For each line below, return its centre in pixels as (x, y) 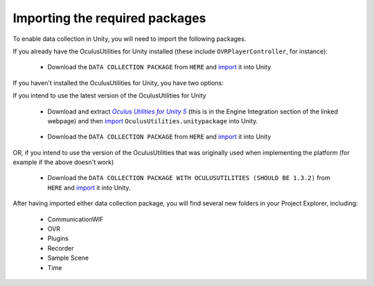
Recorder (61, 248)
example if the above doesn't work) (63, 162)
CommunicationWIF (75, 219)
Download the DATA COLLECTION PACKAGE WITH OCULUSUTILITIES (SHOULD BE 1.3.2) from (189, 178)
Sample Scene (68, 258)
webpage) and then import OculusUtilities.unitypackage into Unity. (153, 120)
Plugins (58, 238)
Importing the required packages (109, 18)
